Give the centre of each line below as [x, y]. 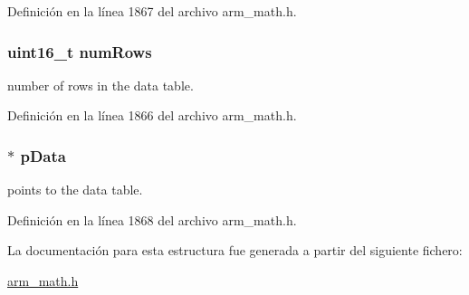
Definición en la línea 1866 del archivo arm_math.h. [152, 115]
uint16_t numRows [80, 51]
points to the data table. [75, 190]
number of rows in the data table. [100, 85]
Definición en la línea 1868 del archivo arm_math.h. [152, 219]
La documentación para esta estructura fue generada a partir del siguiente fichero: [235, 250]
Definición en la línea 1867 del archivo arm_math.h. [152, 11]
